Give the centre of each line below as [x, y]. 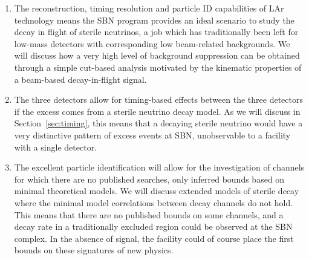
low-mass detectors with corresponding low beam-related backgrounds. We [152, 43]
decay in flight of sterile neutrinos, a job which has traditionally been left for [156, 32]
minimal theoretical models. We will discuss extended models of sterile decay [157, 191]
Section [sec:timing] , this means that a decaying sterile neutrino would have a [158, 123]
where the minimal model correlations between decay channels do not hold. [154, 202]
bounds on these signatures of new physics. [94, 250]
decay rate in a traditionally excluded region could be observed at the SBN [153, 226]
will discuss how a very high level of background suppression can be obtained [157, 55]
